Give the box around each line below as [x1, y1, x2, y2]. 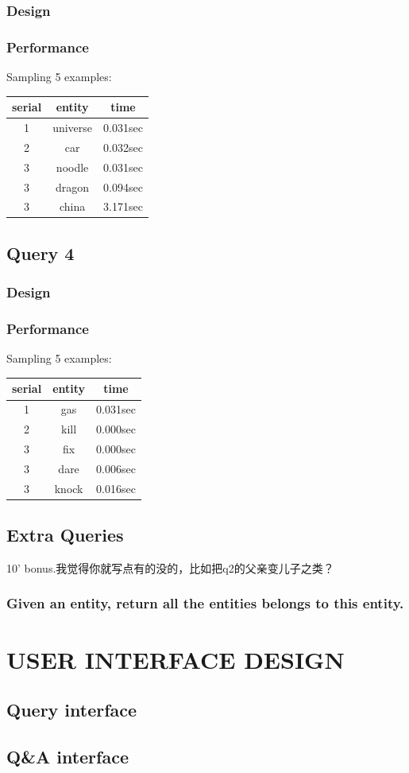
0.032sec [103, 138, 143, 155]
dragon [56, 178, 90, 195]
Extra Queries [6, 522, 124, 547]
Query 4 [6, 240, 75, 265]
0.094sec [103, 178, 143, 195]
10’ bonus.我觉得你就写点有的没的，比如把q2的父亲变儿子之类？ [6, 559, 334, 576]
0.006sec [96, 460, 136, 476]
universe [52, 119, 93, 135]
